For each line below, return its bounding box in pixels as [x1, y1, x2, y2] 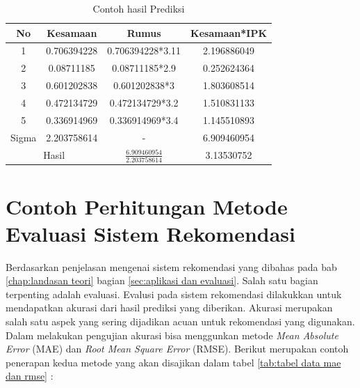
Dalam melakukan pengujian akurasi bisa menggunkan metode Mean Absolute [6, 327, 338, 342]
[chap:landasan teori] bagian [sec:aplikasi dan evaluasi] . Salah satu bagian [6, 273, 318, 288]
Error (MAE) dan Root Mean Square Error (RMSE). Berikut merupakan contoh [6, 341, 349, 356]
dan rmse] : [6, 368, 54, 383]
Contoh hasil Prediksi [92, 1, 185, 15]
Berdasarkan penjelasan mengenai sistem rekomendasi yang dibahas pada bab [6, 259, 337, 274]
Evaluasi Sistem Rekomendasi [6, 219, 296, 247]
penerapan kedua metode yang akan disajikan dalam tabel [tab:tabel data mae [6, 355, 341, 369]
